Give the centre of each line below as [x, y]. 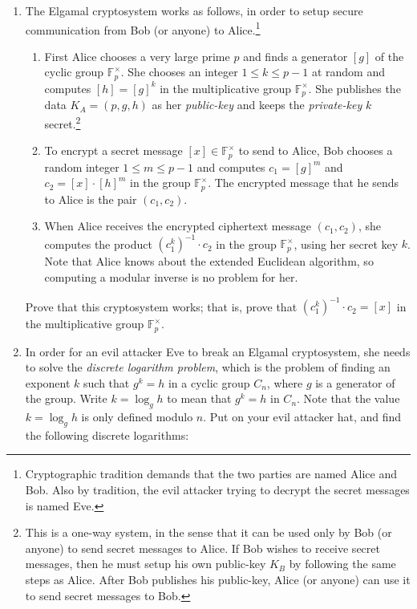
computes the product [98, 244]
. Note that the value [348, 398]
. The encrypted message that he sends [304, 183]
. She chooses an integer [179, 72]
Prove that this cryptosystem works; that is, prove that [161, 306]
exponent [48, 382]
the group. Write [66, 398]
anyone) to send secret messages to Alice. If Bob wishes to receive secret [202, 548]
